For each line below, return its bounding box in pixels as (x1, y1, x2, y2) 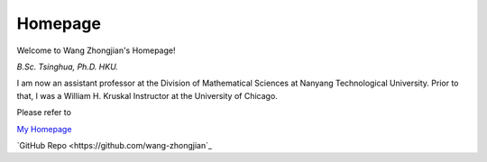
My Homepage (16, 123, 72, 134)
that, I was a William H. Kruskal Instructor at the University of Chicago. (16, 90, 279, 101)
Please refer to (16, 107, 72, 118)
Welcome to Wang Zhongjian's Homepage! (16, 45, 176, 56)
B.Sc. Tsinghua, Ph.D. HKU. (16, 61, 119, 72)
